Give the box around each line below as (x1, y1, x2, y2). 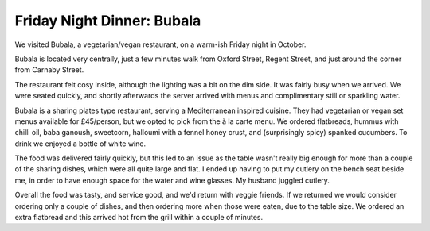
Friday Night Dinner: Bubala (14, 12, 201, 29)
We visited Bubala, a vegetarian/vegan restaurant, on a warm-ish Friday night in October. (14, 40, 307, 49)
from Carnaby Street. (14, 65, 84, 75)
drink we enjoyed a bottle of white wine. (14, 139, 147, 148)
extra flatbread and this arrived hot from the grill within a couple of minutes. (14, 213, 263, 222)
